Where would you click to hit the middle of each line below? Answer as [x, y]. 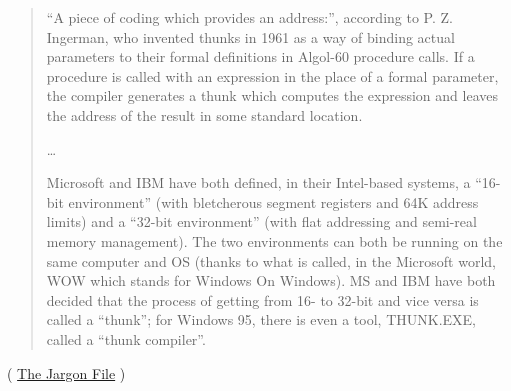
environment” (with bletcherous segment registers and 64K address [273, 201]
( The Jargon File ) [66, 372]
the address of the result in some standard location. [204, 114]
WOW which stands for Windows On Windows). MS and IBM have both [271, 280]
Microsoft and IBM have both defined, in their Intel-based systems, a [258, 182]
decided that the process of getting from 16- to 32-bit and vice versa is [262, 299]
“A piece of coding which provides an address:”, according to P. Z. [249, 17]
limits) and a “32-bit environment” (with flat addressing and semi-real [261, 221]
